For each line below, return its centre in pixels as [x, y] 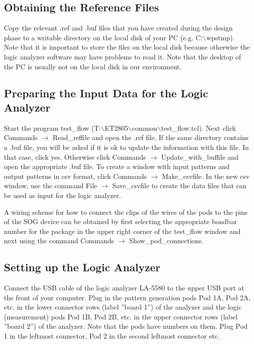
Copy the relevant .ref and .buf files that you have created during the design [118, 28]
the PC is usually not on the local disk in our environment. [93, 66]
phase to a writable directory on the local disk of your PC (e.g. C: [103, 37]
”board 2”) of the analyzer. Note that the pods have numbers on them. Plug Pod [126, 326]
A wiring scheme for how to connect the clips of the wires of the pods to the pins [126, 212]
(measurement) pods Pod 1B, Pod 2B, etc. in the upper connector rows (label [121, 316]
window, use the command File [51, 186]
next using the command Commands [59, 241]
